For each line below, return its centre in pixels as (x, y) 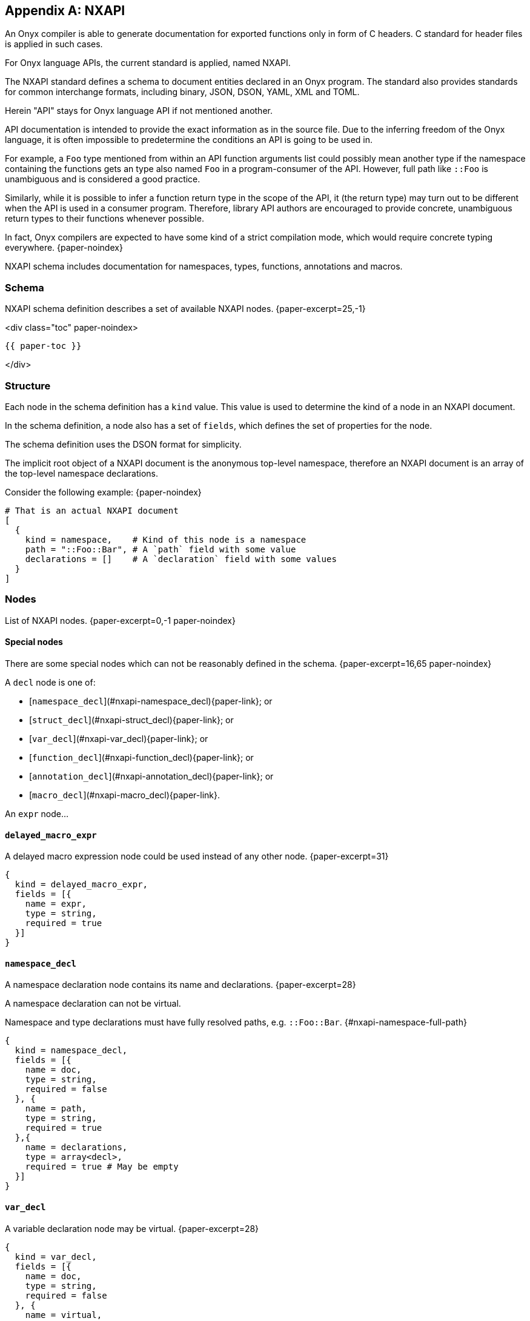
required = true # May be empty (102, 1167)
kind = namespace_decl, (71, 1051)
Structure (28, 386)
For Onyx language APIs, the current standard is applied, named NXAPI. (148, 63)
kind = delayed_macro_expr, (81, 885)
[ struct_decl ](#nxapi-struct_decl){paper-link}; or (131, 720)
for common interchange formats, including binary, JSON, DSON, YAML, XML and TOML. (182, 92)
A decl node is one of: (50, 682)
